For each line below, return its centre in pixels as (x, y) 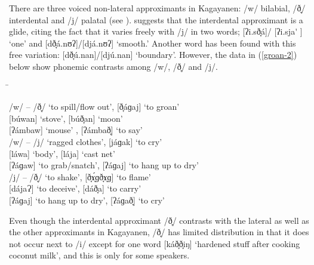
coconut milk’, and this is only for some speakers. (99, 255)
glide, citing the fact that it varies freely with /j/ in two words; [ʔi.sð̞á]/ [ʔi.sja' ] (156, 31)
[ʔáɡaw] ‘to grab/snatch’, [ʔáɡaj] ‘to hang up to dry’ (104, 165)
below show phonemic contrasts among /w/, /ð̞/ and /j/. (113, 66)
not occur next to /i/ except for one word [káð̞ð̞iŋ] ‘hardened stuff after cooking (155, 243)
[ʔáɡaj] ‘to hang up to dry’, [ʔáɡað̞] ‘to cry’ (87, 200)
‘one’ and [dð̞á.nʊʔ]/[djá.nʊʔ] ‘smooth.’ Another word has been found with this (153, 43)
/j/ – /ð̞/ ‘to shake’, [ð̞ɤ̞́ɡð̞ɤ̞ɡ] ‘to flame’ (80, 176)
